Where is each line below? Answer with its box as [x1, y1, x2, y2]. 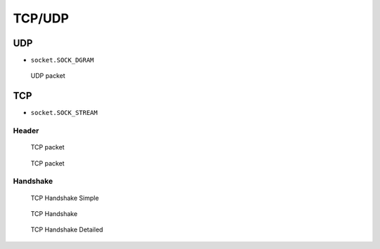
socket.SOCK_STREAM [30, 109, 98, 117]
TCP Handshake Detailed [30, 225, 103, 234]
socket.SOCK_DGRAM [30, 56, 94, 65]
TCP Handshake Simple [30, 194, 99, 202]
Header [13, 126, 39, 136]
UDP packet [30, 72, 66, 80]
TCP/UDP [13, 11, 70, 26]
